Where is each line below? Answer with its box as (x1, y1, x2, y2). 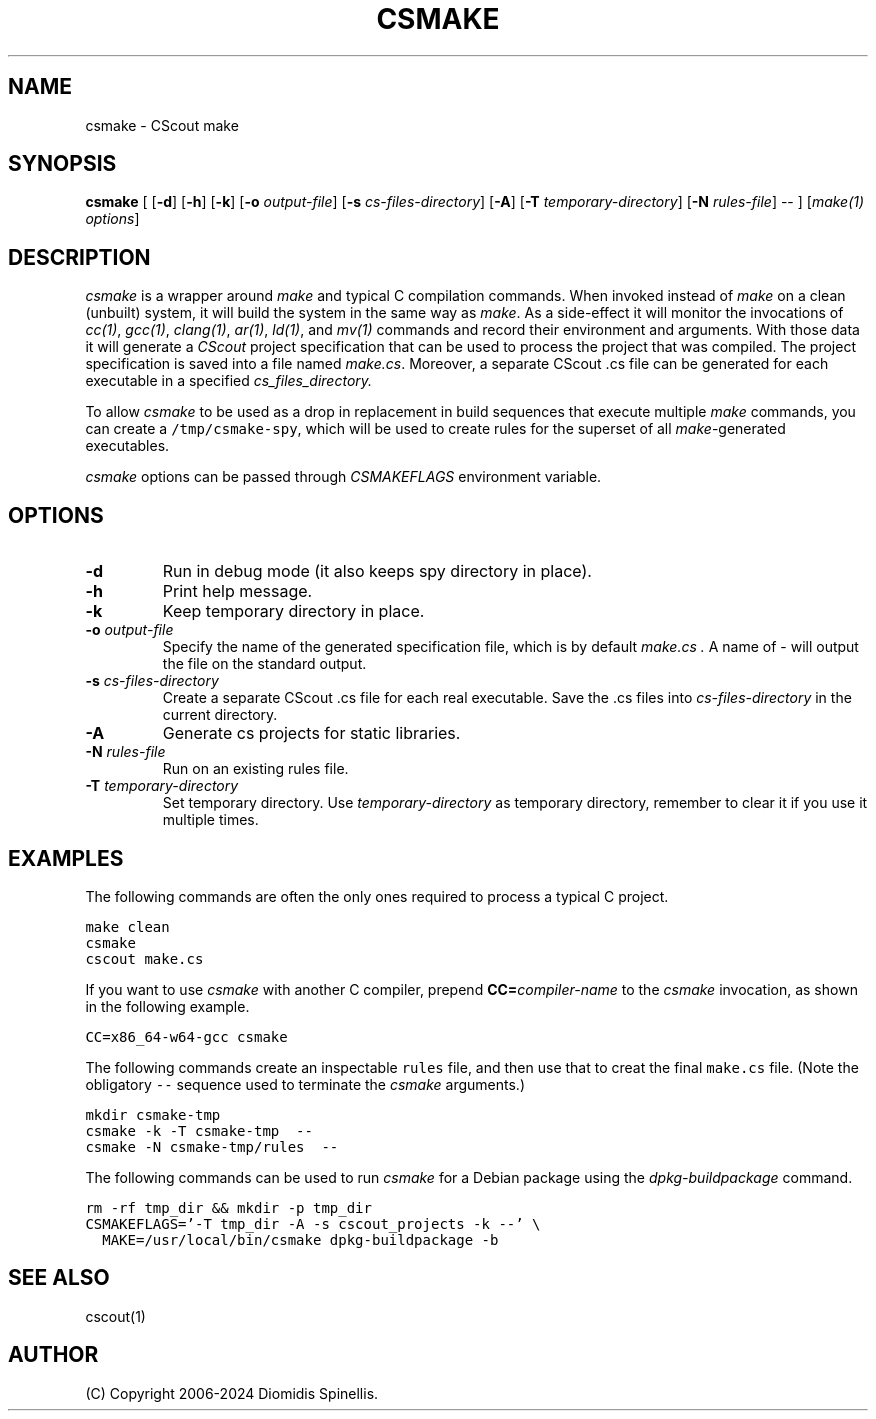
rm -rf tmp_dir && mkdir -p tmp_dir (85, 1199, 372, 1216)
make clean (85, 918, 170, 935)
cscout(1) (85, 1307, 146, 1325)
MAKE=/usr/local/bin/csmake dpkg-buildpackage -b (102, 1231, 499, 1248)
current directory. (162, 706, 278, 724)
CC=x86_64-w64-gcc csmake (85, 1028, 288, 1045)
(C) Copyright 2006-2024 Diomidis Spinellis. (85, 1384, 379, 1402)
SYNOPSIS (8, 151, 117, 177)
